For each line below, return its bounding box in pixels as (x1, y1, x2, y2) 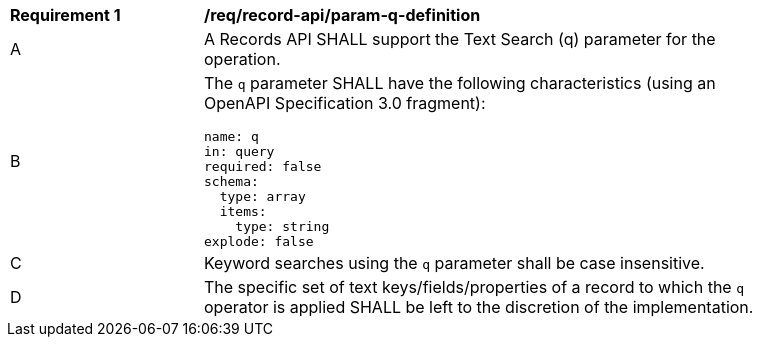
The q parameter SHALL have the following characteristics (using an (204, 73, 716, 93)
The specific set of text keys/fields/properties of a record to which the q (204, 277, 744, 297)
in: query (204, 144, 275, 159)
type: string (235, 219, 330, 234)
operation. (204, 49, 281, 69)
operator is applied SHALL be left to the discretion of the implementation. (204, 297, 754, 317)
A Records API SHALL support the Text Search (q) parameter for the (204, 29, 716, 49)
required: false (204, 159, 322, 174)
